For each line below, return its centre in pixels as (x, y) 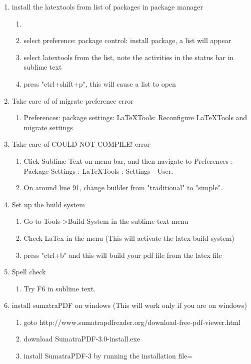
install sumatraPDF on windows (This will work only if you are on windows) (129, 305)
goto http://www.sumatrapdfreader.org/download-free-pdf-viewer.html (132, 322)
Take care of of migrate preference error (72, 100)
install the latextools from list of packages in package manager (107, 7)
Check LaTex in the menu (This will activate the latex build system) (129, 238)
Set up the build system (48, 204)
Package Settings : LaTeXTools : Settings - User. (98, 170)
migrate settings (48, 127)
